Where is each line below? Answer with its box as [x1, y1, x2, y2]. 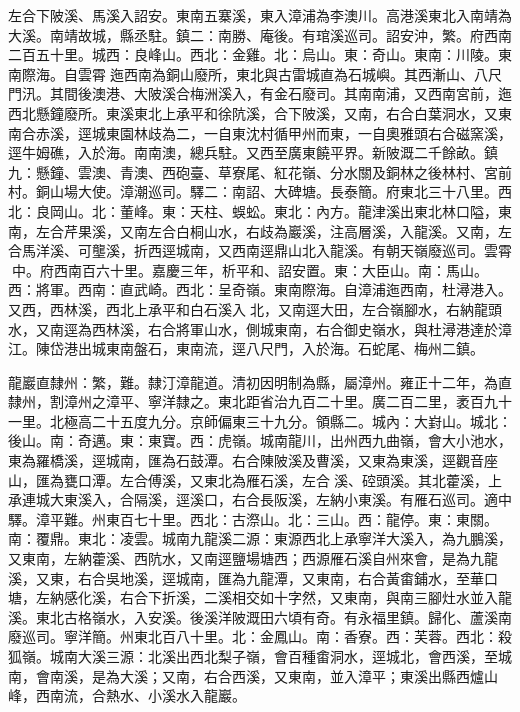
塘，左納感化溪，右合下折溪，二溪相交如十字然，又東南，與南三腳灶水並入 [8, 587, 498, 608]
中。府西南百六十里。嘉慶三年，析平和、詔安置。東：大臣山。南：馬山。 [11, 259, 488, 280]
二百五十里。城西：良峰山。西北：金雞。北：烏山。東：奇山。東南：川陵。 [8, 44, 498, 65]
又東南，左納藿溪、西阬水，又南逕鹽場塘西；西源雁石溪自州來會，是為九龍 [8, 548, 498, 569]
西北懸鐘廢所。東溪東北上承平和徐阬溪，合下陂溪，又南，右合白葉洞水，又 [8, 102, 498, 123]
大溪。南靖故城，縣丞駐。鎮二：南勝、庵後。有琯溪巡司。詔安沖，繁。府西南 [8, 24, 512, 45]
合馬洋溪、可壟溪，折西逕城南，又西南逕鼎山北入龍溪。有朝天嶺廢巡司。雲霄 [8, 240, 512, 261]
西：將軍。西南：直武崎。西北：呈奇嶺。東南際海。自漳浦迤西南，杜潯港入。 [8, 279, 512, 300]
